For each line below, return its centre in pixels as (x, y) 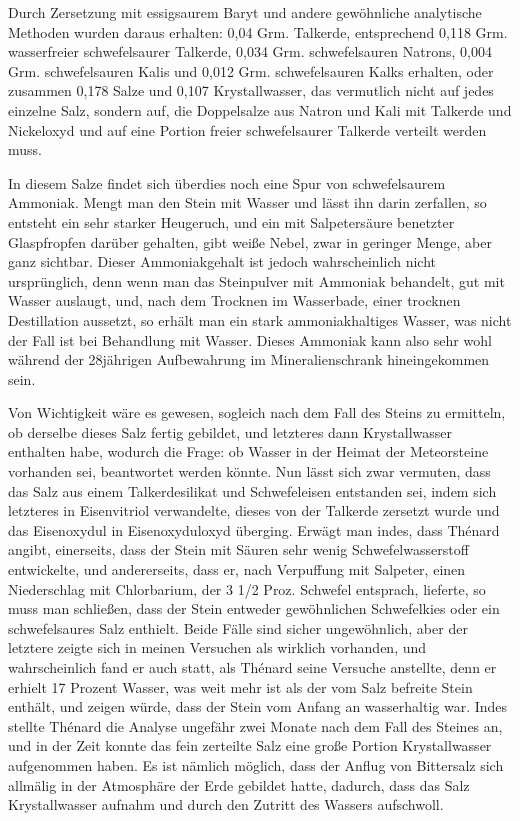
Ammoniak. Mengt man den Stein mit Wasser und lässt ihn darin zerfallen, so (247, 202)
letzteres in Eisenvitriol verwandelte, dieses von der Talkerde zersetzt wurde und (254, 510)
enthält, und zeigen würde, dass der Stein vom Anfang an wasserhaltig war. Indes (258, 706)
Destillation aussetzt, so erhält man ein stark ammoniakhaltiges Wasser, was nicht (260, 319)
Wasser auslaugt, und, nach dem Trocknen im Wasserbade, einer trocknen (234, 300)
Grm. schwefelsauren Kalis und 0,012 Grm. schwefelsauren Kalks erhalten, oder (251, 70)
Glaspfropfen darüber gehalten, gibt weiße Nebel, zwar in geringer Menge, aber (250, 241)
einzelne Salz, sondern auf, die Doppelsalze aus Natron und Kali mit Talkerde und (260, 109)
